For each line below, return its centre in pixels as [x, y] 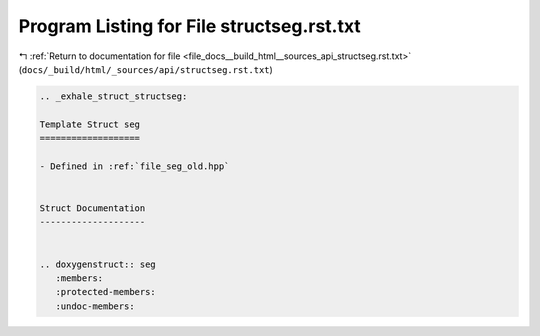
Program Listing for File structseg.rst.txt [190, 26]
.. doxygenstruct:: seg [98, 264]
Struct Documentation [92, 208]
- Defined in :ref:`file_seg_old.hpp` [134, 166]
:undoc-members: [95, 306]
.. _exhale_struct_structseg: [113, 96]
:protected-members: [106, 292]
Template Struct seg [89, 124]
